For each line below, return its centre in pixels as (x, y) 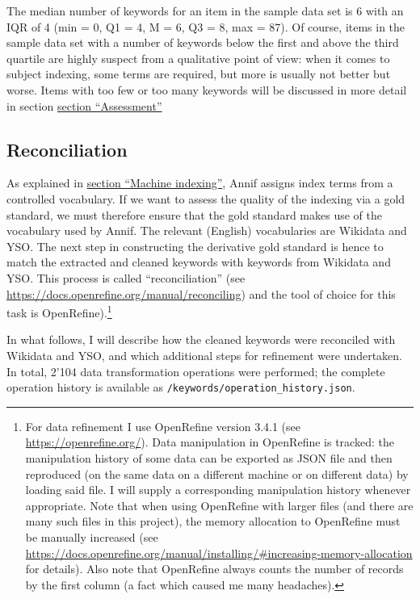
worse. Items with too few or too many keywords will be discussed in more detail (207, 89)
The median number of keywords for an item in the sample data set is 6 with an (205, 10)
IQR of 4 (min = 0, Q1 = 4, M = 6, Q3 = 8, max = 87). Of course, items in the (206, 26)
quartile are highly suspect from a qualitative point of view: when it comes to (198, 58)
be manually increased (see (92, 536)
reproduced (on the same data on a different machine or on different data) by (217, 473)
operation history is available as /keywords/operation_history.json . (181, 387)
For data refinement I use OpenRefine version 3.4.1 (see (163, 426)
